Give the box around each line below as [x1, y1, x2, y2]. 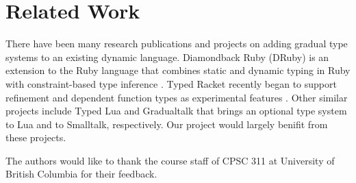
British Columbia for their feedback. [5, 167, 157, 181]
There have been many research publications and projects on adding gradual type [5, 36, 348, 51]
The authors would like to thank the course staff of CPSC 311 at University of [5, 153, 335, 167]
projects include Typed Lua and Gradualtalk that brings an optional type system [5, 103, 347, 118]
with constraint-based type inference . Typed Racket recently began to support [5, 76, 337, 90]
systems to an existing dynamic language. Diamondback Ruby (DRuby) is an [5, 49, 329, 64]
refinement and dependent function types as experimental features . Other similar [5, 90, 348, 104]
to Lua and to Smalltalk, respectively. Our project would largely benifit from [5, 117, 328, 131]
